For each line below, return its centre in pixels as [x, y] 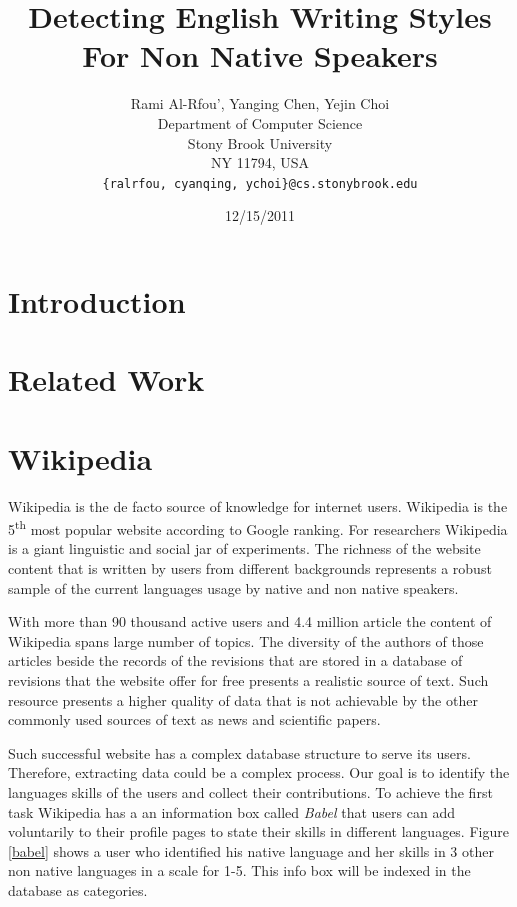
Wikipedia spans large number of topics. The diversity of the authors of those [246, 640]
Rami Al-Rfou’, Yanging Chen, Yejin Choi [260, 103]
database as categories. [78, 889]
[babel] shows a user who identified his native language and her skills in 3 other [251, 850]
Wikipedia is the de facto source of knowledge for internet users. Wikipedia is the [258, 505]
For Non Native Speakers [260, 55]
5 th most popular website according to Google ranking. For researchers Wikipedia [258, 527]
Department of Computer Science [260, 122]
